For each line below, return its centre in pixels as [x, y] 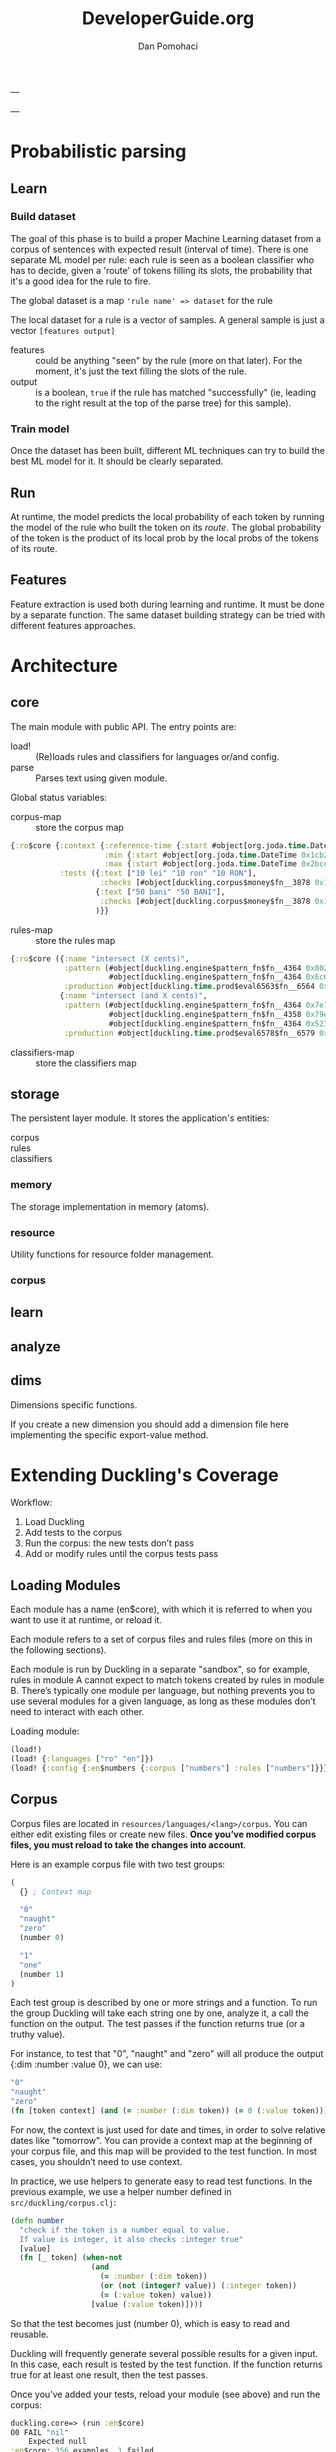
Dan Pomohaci [168, 46]
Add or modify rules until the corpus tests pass [121, 1554]
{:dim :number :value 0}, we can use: [86, 2064]
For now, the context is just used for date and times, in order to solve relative [168, 2129]
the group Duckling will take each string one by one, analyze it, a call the [159, 2013]
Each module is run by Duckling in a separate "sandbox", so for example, [160, 1669]
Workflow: [31, 1503]
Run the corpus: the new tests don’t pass [109, 1543]
